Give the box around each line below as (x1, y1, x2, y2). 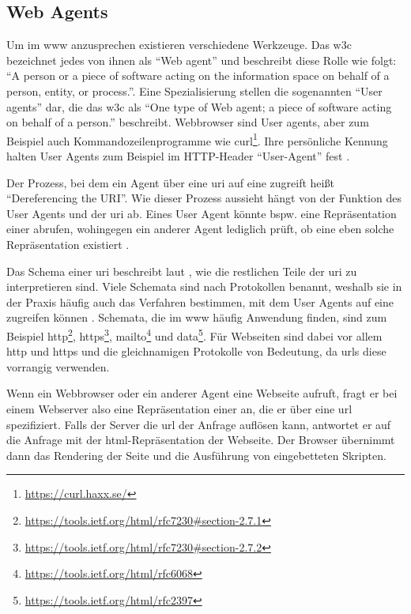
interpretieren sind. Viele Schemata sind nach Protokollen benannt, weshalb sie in (6, 278, 402, 295)
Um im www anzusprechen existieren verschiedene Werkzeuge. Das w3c (6, 36, 352, 53)
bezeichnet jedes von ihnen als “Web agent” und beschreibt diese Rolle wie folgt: (6, 51, 397, 68)
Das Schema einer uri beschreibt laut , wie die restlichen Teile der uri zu (6, 262, 357, 279)
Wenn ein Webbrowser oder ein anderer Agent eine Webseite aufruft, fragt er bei (6, 385, 398, 401)
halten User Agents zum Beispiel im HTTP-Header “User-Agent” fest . (6, 148, 350, 164)
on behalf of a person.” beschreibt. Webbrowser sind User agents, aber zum (6, 114, 369, 130)
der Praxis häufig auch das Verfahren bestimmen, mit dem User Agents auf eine (6, 293, 394, 310)
